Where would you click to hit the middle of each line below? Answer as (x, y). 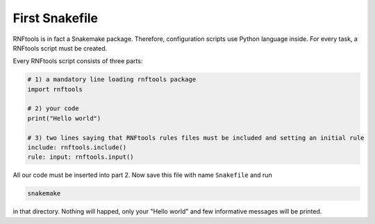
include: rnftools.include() (77, 148)
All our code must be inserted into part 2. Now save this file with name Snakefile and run (142, 175)
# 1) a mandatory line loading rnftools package (112, 79)
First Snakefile (56, 18)
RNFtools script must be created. (60, 48)
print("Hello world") (64, 118)
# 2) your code (53, 109)
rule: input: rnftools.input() (81, 157)
